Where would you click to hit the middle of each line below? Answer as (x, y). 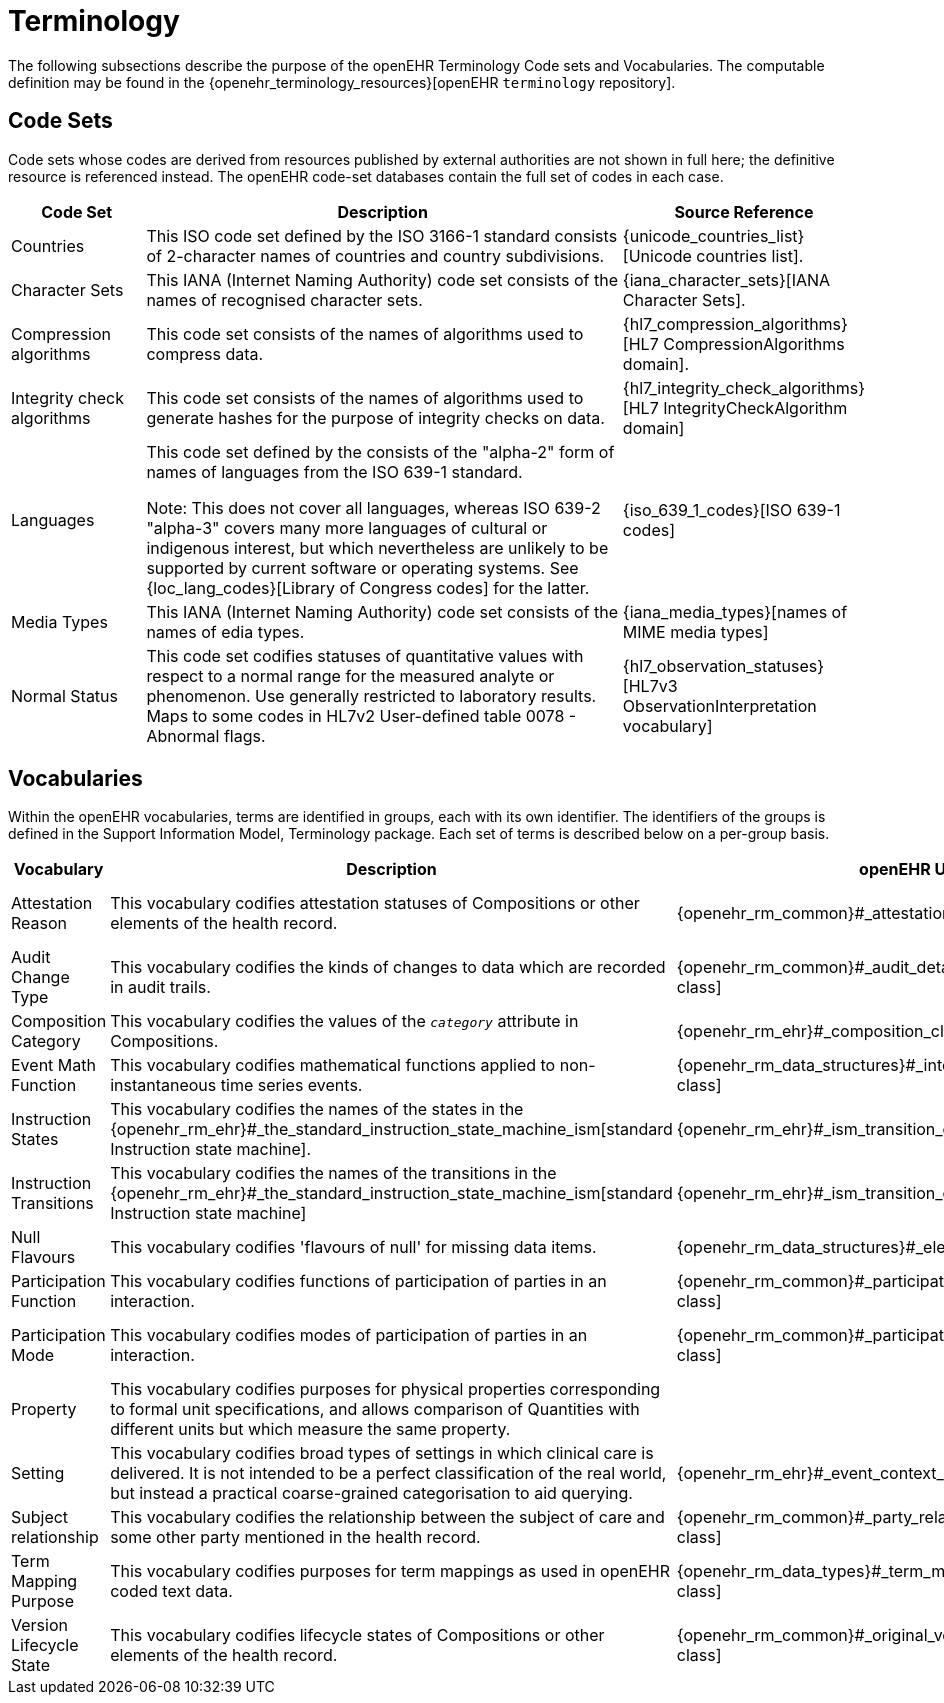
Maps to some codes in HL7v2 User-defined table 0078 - (361, 715)
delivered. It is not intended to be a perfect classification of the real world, (388, 1473)
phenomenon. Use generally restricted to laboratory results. (371, 695)
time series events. (291, 1085)
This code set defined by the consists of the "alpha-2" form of (380, 451)
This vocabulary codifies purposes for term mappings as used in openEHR (390, 1571)
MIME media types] (695, 631)
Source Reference (744, 211)
